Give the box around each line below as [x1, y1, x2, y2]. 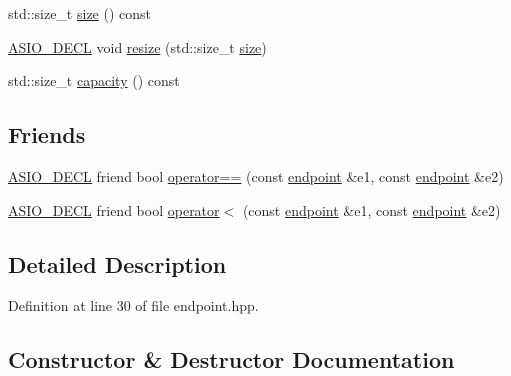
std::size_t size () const [8, 3, 152, 23]
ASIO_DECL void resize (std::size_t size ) [8, 36, 267, 57]
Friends [8, 119, 86, 150]
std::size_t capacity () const [8, 70, 180, 91]
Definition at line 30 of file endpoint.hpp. [8, 295, 259, 316]
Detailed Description [8, 248, 227, 279]
